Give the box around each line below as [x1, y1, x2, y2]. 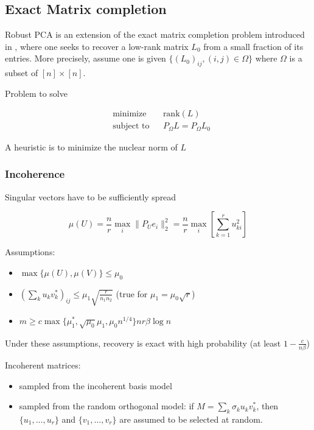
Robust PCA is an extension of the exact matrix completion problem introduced [5, 28, 305, 41]
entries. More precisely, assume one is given [5, 52, 166, 65]
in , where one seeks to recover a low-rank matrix [5, 40, 189, 52]
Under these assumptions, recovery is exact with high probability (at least [5, 336, 281, 349]
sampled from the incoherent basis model [19, 379, 172, 392]
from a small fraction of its [203, 40, 304, 52]
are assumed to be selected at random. [119, 413, 263, 425]
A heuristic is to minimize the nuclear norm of [5, 140, 178, 153]
